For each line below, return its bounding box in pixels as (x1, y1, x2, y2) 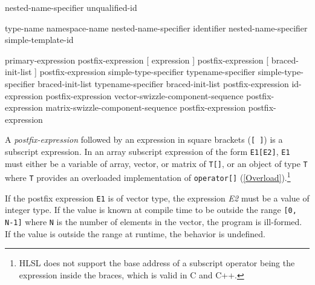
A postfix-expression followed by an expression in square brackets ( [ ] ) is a (5, 133, 283, 146)
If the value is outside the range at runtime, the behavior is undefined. (5, 227, 265, 240)
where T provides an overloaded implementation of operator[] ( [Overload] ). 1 (5, 169, 291, 183)
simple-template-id (5, 33, 74, 46)
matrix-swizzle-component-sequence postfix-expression (45, 101, 246, 114)
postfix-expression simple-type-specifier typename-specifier (39, 65, 256, 78)
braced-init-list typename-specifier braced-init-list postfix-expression (37, 77, 289, 90)
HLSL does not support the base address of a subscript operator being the (19, 257, 295, 269)
